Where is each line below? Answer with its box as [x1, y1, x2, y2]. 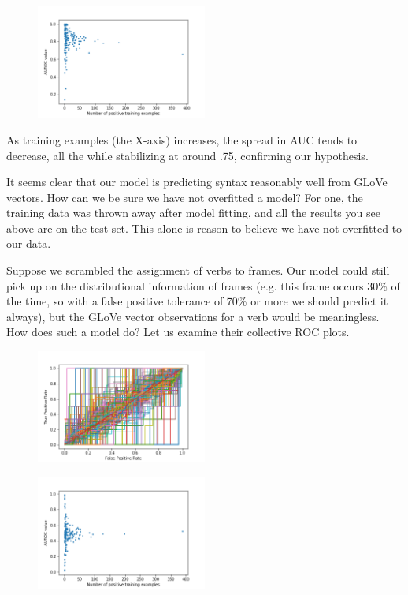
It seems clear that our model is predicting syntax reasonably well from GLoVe [6, 174, 388, 190]
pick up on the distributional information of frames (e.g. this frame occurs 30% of [6, 277, 400, 294]
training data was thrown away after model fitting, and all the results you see [6, 204, 380, 221]
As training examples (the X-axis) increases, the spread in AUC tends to [6, 131, 358, 148]
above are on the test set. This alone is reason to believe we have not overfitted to [6, 219, 402, 236]
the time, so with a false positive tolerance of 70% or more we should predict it [6, 293, 388, 309]
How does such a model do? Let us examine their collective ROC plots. [6, 324, 350, 340]
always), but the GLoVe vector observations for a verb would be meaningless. [6, 308, 380, 324]
